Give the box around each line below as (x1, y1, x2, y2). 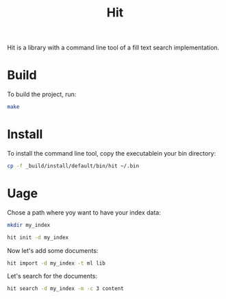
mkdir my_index (7, 222, 51, 228)
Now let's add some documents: (7, 246, 99, 254)
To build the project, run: (7, 91, 77, 99)
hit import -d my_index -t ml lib (7, 259, 106, 267)
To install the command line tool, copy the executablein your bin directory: (7, 149, 216, 157)
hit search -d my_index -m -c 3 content (7, 285, 125, 292)
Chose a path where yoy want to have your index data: (7, 208, 161, 217)
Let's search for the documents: (7, 272, 98, 280)
